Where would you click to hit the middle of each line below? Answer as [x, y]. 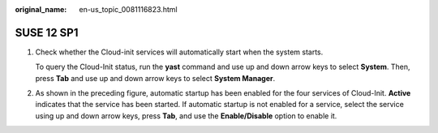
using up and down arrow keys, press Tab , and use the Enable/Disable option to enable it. [186, 116]
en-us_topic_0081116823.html [128, 9]
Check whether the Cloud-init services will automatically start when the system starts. [179, 52]
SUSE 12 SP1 [47, 32]
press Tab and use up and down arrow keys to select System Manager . [155, 78]
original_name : [41, 9]
